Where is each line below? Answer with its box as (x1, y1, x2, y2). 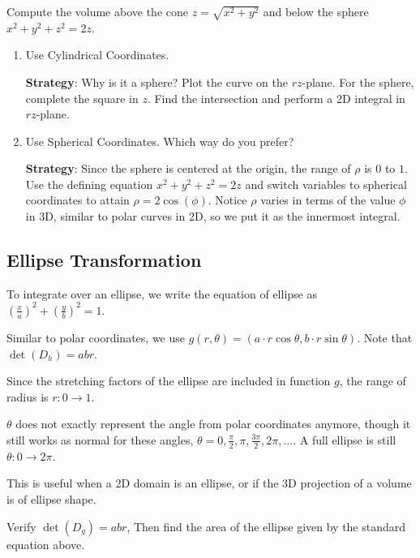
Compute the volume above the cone (6, 3, 188, 19)
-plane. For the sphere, (302, 73, 414, 90)
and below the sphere (263, 3, 369, 19)
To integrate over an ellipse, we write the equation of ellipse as (6, 285, 317, 302)
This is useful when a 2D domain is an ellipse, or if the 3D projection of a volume (6, 474, 412, 491)
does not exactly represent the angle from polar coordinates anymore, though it (15, 415, 411, 432)
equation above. (6, 535, 85, 552)
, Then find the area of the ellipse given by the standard (126, 517, 406, 534)
